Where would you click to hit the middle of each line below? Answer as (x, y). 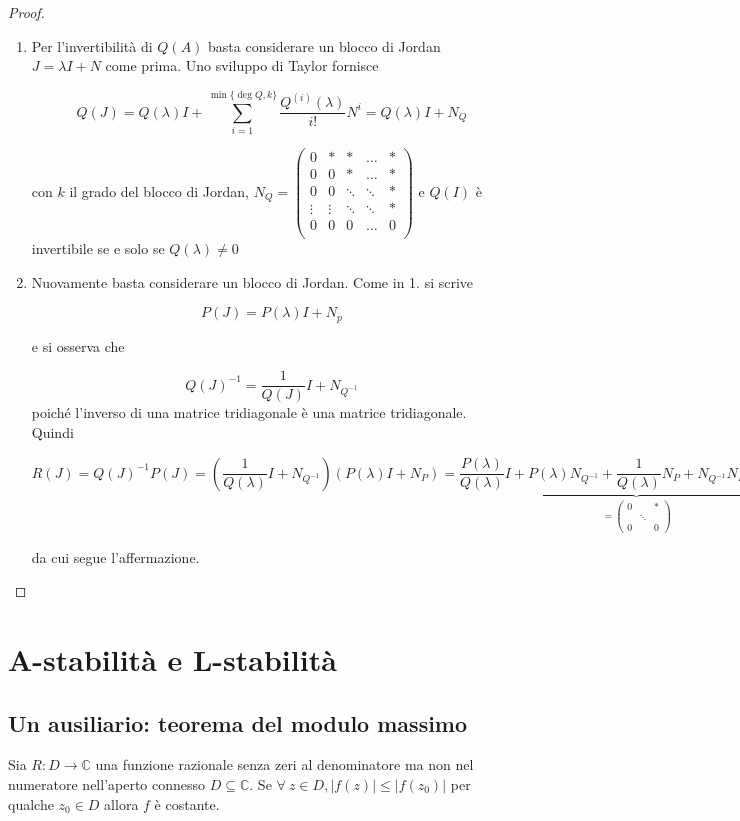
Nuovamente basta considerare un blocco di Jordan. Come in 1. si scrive (252, 281)
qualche (31, 803)
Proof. (26, 12)
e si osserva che (78, 345)
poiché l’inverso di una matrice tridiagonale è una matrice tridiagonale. (249, 412)
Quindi (52, 432)
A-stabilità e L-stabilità (172, 659)
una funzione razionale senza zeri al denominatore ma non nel (284, 764)
